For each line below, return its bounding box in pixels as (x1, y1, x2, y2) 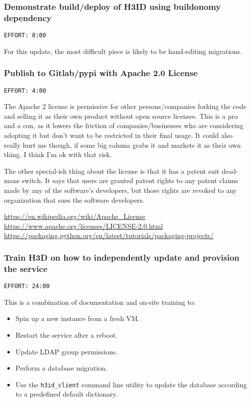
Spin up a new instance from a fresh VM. (15, 313, 140, 323)
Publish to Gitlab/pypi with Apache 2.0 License (4, 67, 198, 79)
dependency (4, 11, 51, 24)
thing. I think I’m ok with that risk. (4, 149, 112, 160)
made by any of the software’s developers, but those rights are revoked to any (4, 185, 237, 195)
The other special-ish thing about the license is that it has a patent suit (4, 165, 220, 176)
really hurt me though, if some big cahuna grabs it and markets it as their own (4, 139, 241, 150)
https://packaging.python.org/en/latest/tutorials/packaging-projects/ (4, 230, 214, 241)
